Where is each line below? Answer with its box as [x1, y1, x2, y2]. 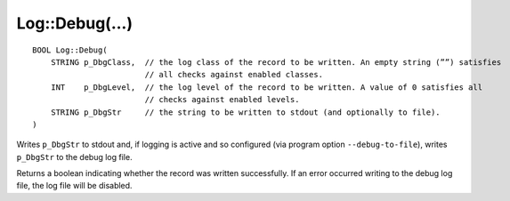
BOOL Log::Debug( [32, 44, 108, 55]
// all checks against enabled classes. [144, 69, 324, 80]
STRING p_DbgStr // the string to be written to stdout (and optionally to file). [50, 107, 441, 117]
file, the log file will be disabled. [16, 181, 133, 191]
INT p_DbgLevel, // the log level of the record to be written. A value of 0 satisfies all [50, 82, 483, 92]
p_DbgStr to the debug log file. [16, 151, 133, 162]
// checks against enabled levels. [144, 94, 300, 105]
